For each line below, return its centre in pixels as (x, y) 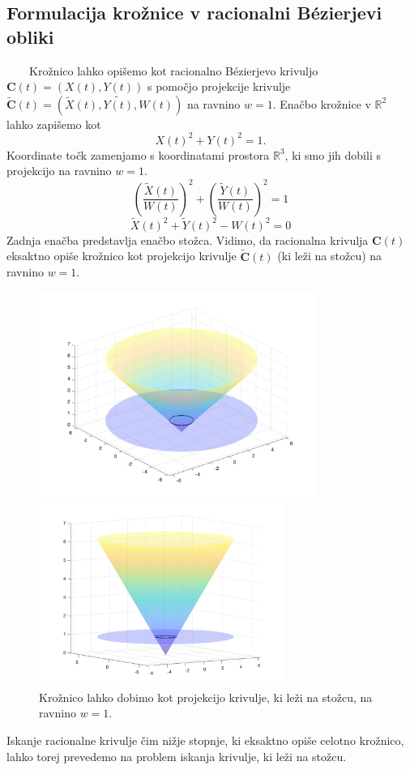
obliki (30, 36)
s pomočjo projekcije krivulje (219, 86)
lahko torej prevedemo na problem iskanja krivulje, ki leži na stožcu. (177, 756)
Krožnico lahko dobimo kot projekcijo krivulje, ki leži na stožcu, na (206, 697)
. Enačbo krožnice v (322, 103)
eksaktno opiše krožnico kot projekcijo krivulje (122, 256)
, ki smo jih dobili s (333, 154)
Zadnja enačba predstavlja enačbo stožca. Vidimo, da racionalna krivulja (188, 240)
